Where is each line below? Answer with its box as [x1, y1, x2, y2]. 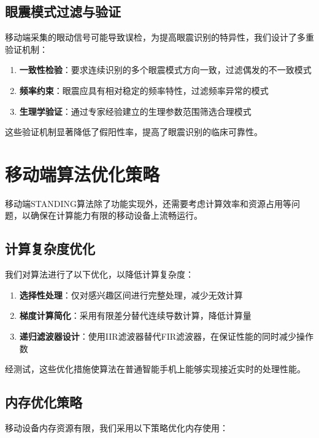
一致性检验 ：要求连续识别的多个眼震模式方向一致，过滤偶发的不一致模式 [19, 63, 312, 76]
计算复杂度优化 [5, 239, 95, 258]
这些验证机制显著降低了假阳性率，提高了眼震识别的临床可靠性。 [5, 125, 263, 138]
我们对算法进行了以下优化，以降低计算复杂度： [5, 268, 194, 281]
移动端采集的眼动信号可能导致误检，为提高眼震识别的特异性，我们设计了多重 [5, 31, 314, 44]
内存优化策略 [5, 393, 82, 412]
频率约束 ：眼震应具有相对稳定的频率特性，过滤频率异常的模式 [19, 84, 269, 96]
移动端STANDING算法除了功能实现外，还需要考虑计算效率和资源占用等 [5, 197, 291, 209]
